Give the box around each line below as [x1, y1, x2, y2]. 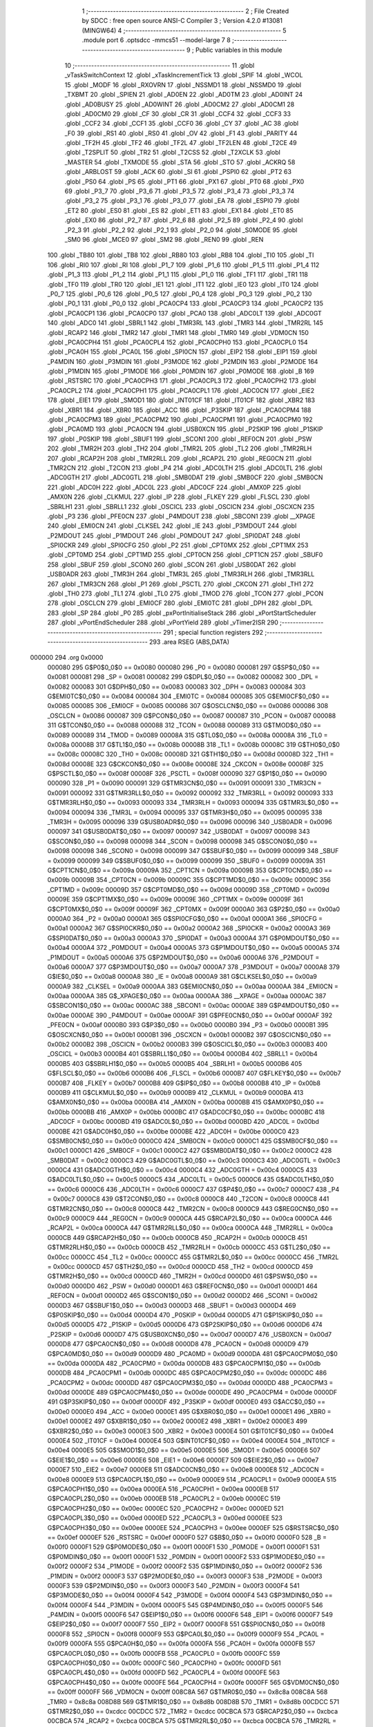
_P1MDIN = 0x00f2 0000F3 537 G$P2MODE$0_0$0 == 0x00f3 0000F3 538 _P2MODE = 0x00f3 [47, 1572, 323, 1580]
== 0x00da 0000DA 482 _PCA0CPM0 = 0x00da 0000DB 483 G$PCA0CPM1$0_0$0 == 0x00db [47, 1359, 321, 1367]
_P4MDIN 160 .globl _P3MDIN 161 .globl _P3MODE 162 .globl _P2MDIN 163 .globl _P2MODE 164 [47, 357, 318, 365]
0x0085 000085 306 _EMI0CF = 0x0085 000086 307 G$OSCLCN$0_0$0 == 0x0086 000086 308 [47, 702, 329, 710]
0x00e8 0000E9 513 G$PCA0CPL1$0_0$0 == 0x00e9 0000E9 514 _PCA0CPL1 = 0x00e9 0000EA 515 [47, 1475, 337, 1483]
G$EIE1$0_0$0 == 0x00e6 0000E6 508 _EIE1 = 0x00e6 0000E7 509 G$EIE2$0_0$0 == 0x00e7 [47, 1456, 319, 1464]
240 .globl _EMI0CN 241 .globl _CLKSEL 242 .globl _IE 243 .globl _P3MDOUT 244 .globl [47, 522, 297, 530]
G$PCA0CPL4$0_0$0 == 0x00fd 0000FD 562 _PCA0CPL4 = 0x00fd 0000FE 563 [47, 1668, 280, 1677]
